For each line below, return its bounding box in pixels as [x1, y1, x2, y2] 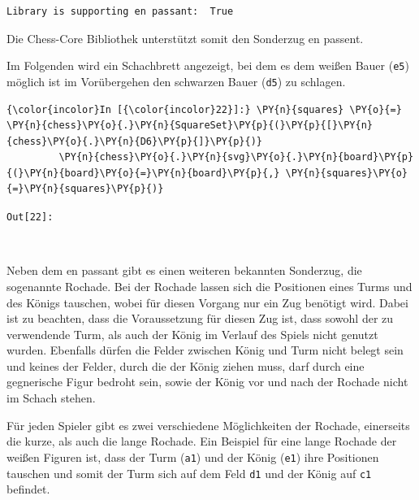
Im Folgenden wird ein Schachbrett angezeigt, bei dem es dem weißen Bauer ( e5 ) [6, 57, 409, 74]
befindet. [6, 480, 50, 498]
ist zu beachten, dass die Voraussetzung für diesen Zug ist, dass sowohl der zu [6, 310, 394, 327]
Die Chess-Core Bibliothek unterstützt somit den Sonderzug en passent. [6, 29, 364, 46]
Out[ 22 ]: [6, 211, 54, 224]
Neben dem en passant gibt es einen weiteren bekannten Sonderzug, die [6, 262, 362, 279]
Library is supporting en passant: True [6, 6, 234, 17]
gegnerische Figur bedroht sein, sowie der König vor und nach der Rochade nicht [6, 373, 408, 390]
